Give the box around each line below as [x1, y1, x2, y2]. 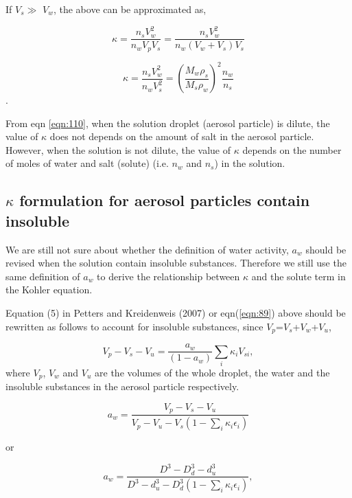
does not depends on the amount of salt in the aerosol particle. [49, 129, 314, 144]
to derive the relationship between [97, 269, 240, 283]
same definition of [5, 269, 80, 283]
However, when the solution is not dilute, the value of [5, 142, 231, 157]
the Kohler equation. [5, 282, 93, 297]
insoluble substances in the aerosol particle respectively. [5, 379, 239, 394]
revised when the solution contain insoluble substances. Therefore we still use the [5, 256, 347, 270]
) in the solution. [214, 156, 285, 170]
